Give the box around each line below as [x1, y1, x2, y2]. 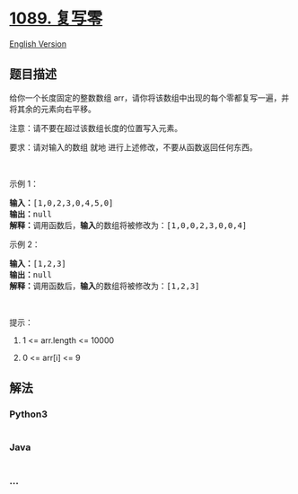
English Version [9, 38, 67, 49]
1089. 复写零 [9, 8, 103, 29]
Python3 [9, 408, 48, 420]
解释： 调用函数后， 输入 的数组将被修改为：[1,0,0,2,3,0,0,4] [9, 220, 248, 230]
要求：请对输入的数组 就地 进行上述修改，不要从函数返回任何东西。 [9, 141, 258, 153]
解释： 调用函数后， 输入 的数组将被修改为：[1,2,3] [9, 280, 200, 291]
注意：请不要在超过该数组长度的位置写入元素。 [9, 122, 182, 133]
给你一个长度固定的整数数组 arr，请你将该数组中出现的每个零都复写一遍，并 [9, 92, 290, 103]
